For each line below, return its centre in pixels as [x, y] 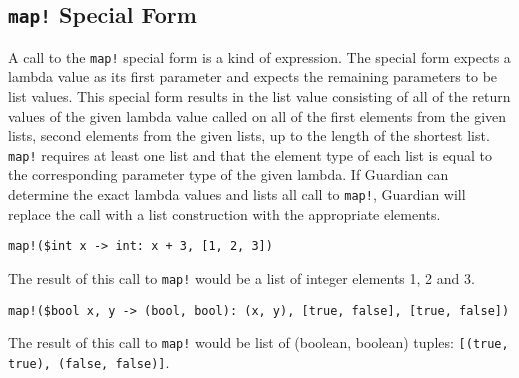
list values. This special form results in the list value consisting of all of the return [259, 96]
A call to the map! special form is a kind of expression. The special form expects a [259, 56]
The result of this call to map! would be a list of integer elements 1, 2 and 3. [241, 277]
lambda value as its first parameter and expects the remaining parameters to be [253, 76]
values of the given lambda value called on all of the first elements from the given [257, 115]
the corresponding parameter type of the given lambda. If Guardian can [228, 174]
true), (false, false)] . [89, 361]
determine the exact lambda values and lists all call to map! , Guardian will [237, 194]
